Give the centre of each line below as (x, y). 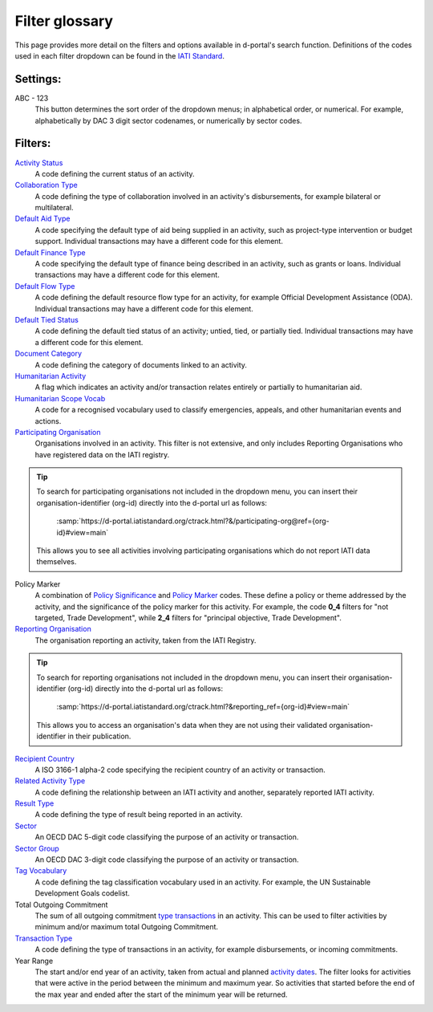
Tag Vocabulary (41, 871)
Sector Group (37, 848)
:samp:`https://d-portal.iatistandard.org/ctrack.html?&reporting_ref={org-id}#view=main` (203, 707)
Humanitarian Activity (51, 376)
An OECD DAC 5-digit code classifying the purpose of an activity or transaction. (167, 837)
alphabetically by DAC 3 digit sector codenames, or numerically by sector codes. (168, 120)
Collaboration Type (46, 185)
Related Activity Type (50, 781)
